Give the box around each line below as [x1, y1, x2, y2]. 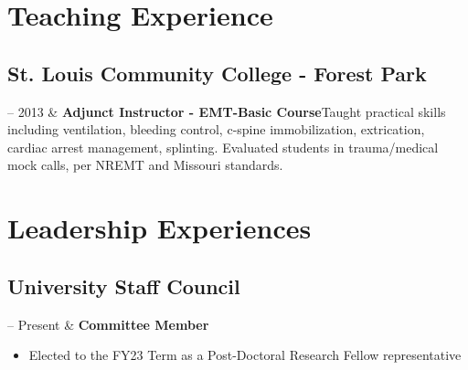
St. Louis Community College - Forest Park [7, 58, 427, 87]
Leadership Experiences [7, 209, 312, 247]
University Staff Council [7, 271, 240, 300]
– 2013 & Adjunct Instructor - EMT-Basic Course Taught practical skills [7, 101, 446, 121]
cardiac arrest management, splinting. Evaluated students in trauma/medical [7, 137, 439, 156]
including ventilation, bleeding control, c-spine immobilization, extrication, [7, 120, 425, 139]
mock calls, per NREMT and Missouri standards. [7, 155, 283, 174]
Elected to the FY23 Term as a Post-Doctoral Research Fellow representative [28, 345, 462, 365]
